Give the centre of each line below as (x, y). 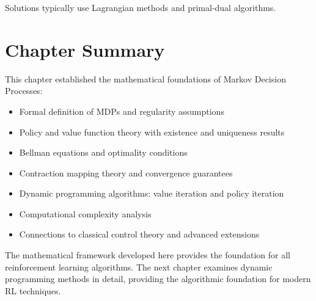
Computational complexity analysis (85, 213)
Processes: (24, 91)
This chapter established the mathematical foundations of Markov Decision (145, 78)
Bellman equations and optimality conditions (103, 152)
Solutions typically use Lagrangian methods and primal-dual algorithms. (141, 7)
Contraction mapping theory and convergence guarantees (126, 172)
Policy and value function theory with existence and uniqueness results (152, 132)
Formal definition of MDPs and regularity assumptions (122, 111)
